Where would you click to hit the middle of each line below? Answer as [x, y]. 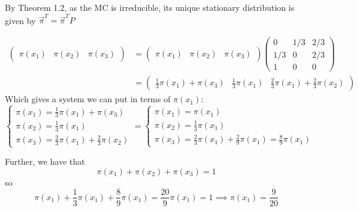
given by [20, 20]
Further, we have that [45, 161]
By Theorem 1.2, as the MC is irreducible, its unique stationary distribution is [150, 7]
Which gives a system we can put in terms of [88, 99]
